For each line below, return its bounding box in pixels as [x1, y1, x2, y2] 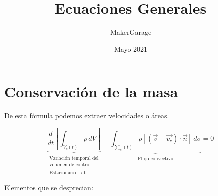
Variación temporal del [49, 155, 99, 161]
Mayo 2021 [114, 43, 148, 54]
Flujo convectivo [137, 156, 173, 162]
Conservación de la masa [4, 81, 178, 102]
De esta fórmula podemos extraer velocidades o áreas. [4, 110, 169, 121]
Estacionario [49, 170, 76, 176]
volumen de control [49, 162, 91, 167]
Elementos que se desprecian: [4, 182, 93, 192]
